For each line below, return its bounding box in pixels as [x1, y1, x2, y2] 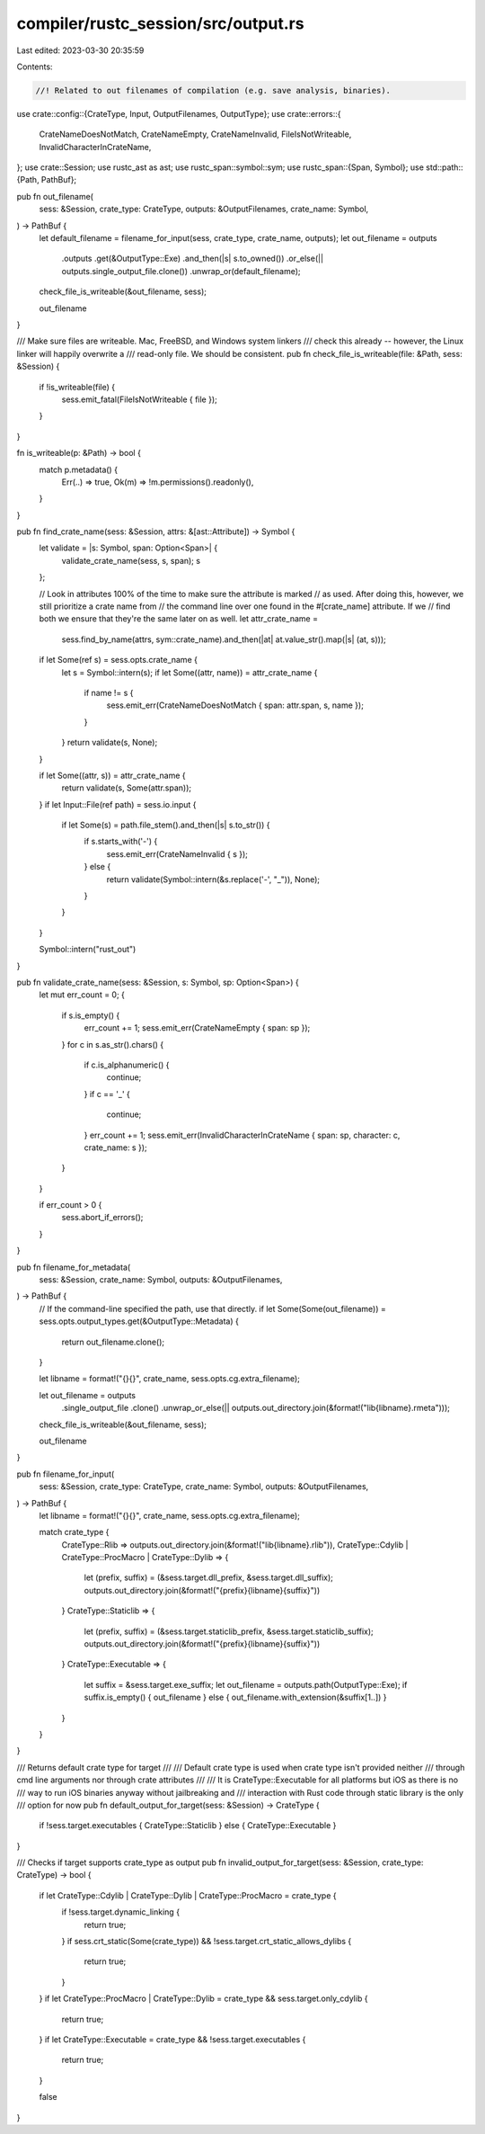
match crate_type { [39, 1527, 110, 1538]
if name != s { [84, 687, 134, 698]
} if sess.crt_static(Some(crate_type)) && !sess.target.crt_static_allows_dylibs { [61, 1936, 352, 1947]
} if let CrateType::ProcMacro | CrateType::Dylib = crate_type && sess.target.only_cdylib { [39, 1993, 368, 2005]
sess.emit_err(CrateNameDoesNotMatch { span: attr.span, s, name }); [106, 700, 364, 710]
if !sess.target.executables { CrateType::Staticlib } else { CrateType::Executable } [39, 1820, 337, 1831]
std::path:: [425, 162, 463, 173]
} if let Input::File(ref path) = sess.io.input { [39, 799, 197, 809]
